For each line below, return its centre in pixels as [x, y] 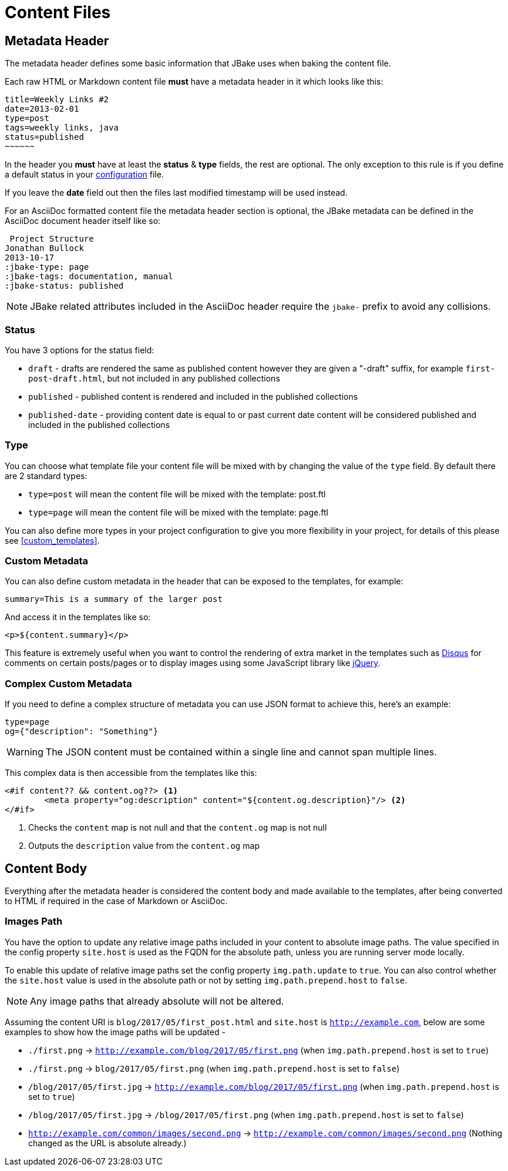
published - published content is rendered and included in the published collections [193, 396]
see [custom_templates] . [52, 540]
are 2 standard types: [46, 476]
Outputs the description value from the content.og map [144, 846]
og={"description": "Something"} [82, 732]
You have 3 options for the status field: [80, 350]
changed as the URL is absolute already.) [107, 1143]
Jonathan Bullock [44, 248]
